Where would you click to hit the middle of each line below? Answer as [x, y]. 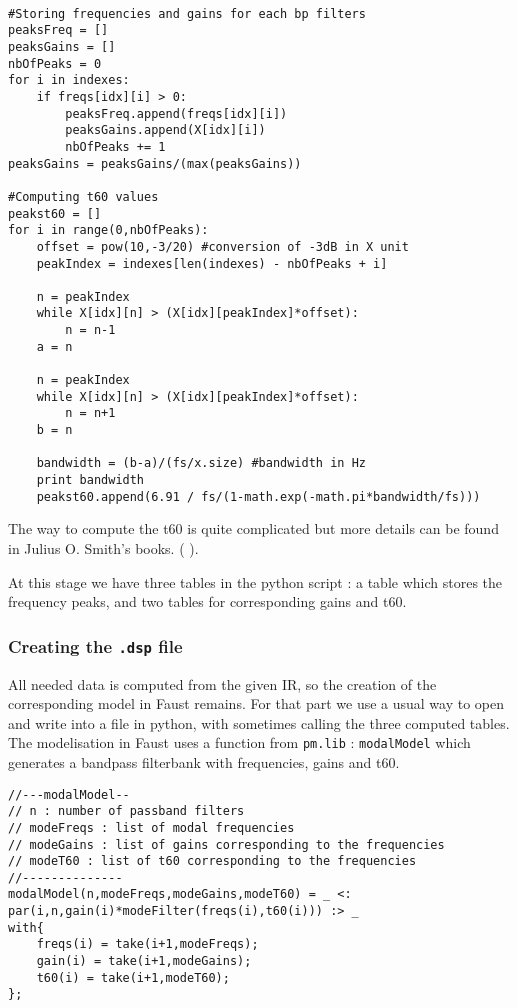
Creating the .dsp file [95, 645]
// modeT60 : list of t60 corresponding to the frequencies [212, 861]
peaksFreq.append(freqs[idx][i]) [176, 113]
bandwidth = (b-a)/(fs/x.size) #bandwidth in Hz [201, 463]
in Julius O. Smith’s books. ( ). [103, 547]
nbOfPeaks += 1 [115, 146]
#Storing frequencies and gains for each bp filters [187, 13]
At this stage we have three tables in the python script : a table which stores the [255, 581]
